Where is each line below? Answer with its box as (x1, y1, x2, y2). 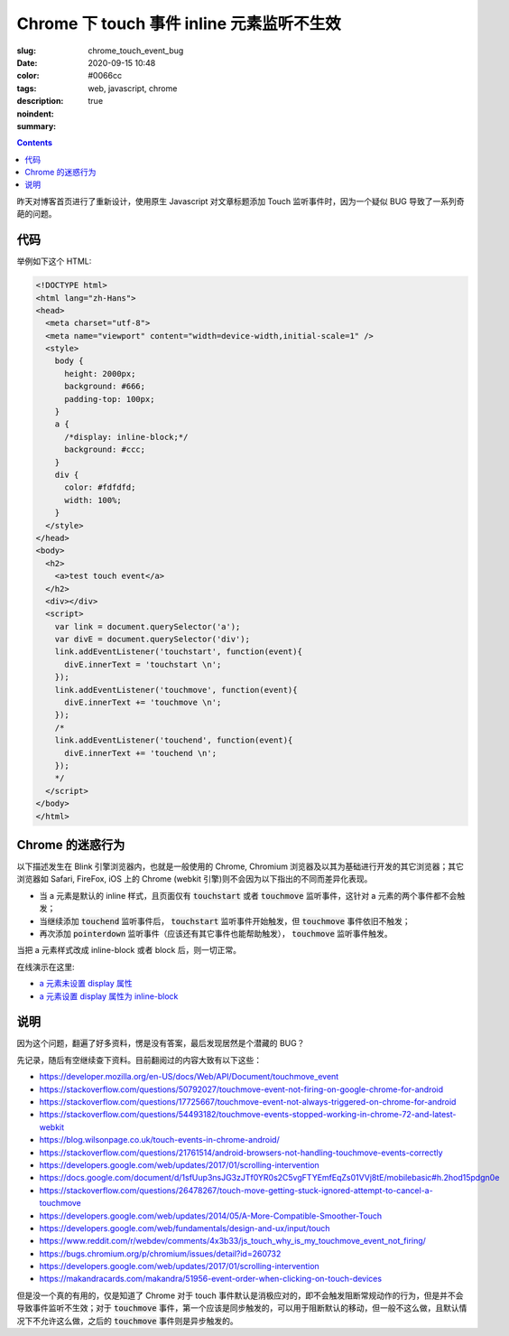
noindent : (16, 108, 54, 119)
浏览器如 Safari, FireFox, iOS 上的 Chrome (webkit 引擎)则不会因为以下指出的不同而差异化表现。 (16, 874, 373, 884)
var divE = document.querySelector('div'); (54, 634, 250, 645)
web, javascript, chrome (88, 82, 178, 94)
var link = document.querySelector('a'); (54, 621, 241, 631)
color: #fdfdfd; (64, 482, 136, 492)
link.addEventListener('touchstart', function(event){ (54, 647, 302, 657)
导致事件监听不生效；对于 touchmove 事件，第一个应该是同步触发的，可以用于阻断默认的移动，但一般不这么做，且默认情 (16, 1303, 467, 1313)
